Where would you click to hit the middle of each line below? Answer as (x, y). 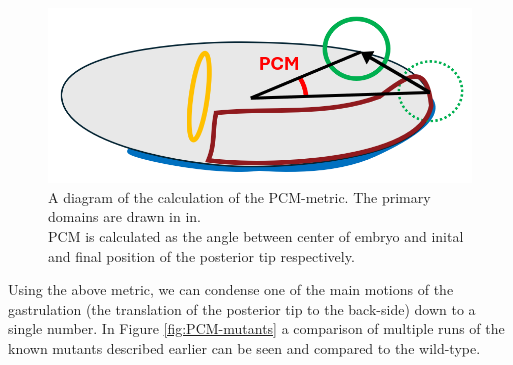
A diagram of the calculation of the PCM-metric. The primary (239, 196)
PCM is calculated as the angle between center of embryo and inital (256, 236)
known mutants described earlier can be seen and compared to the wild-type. (244, 348)
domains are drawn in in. (125, 216)
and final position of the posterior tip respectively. (201, 255)
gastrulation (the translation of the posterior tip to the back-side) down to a (242, 308)
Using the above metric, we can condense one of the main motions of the (231, 289)
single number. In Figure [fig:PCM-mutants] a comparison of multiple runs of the (256, 328)
